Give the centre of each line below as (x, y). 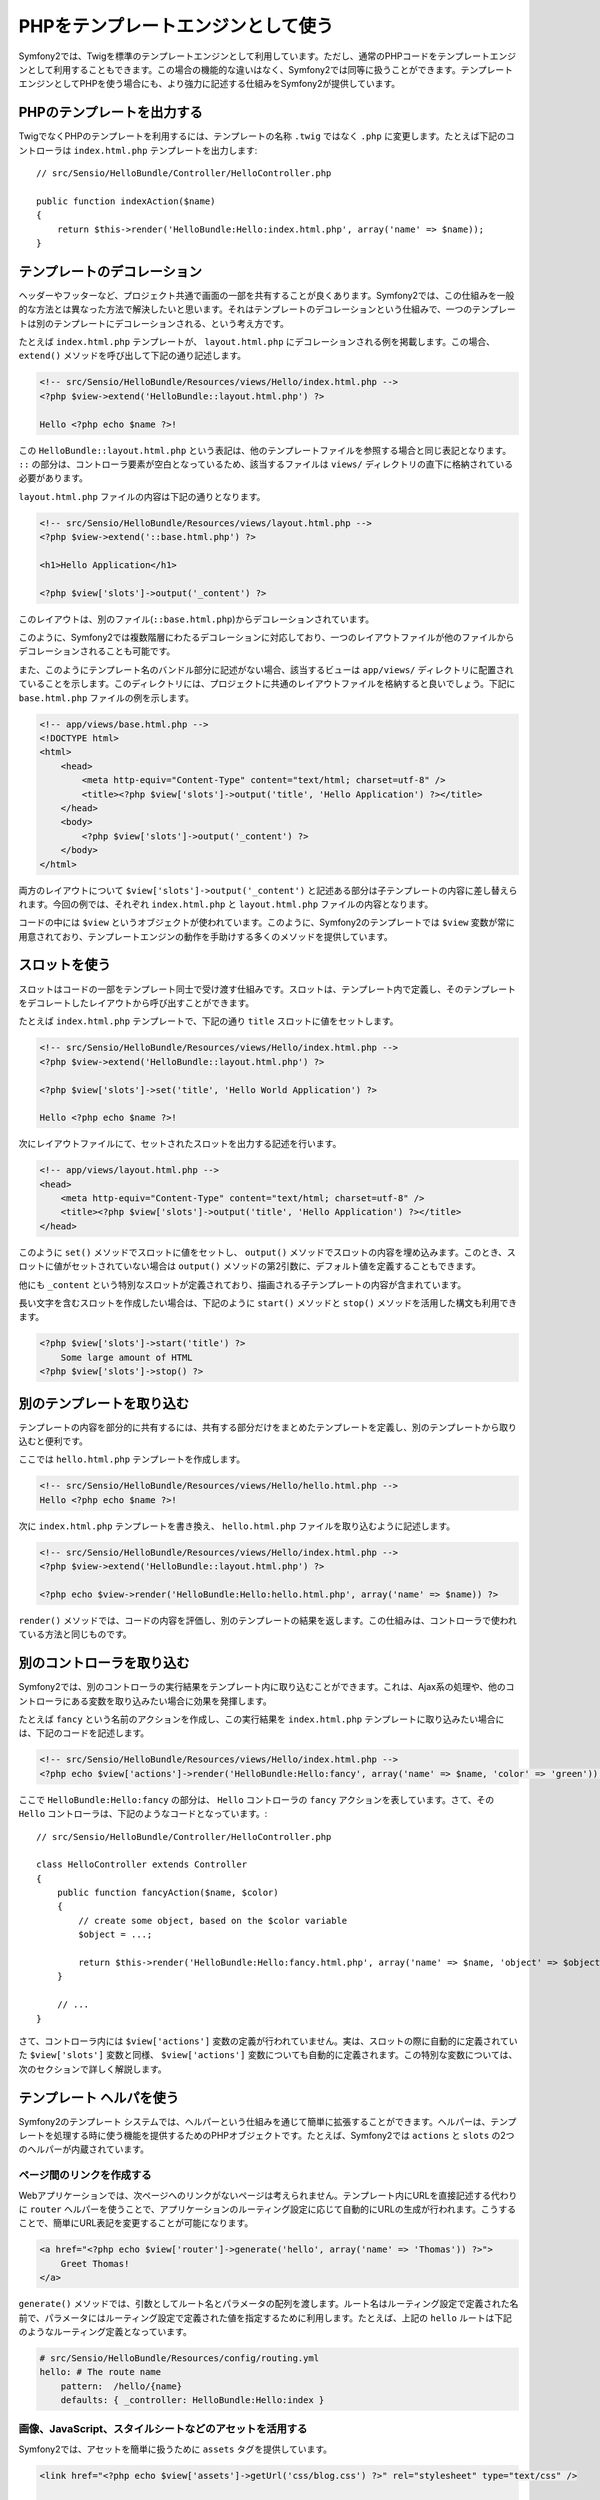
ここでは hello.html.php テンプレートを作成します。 (132, 1459)
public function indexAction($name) (126, 201)
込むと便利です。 (53, 1441)
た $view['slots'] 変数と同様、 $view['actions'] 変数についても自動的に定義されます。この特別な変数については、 (268, 2055)
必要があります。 (53, 478)
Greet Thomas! (95, 2263)
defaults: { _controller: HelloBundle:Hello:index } (192, 2400)
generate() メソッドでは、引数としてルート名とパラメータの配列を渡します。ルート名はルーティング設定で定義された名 (268, 2304)
